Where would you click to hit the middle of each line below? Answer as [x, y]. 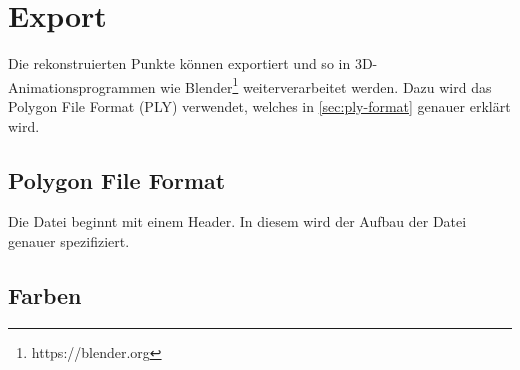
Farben [45, 294]
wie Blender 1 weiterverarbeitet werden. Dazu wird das [326, 85]
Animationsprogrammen [82, 86]
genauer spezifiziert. [69, 240]
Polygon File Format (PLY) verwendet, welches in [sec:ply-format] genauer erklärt [259, 105]
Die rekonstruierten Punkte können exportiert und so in [179, 63]
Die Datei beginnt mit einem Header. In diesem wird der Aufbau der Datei [237, 221]
